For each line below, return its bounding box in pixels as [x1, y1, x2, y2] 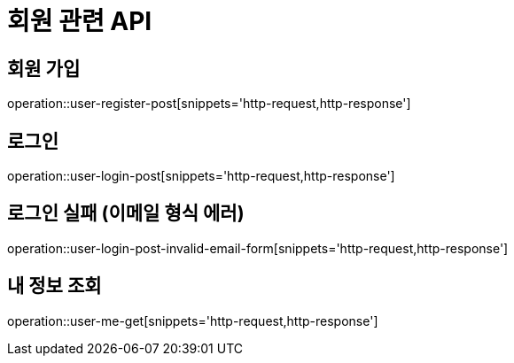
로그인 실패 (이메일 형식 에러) [7, 202, 245, 225]
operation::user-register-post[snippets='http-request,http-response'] [7, 96, 411, 112]
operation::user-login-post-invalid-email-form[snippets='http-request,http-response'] [7, 240, 509, 256]
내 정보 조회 [7, 274, 102, 297]
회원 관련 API [7, 6, 152, 36]
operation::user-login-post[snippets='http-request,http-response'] [7, 168, 395, 184]
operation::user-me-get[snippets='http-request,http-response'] [7, 313, 378, 328]
